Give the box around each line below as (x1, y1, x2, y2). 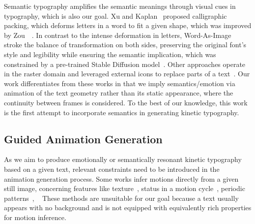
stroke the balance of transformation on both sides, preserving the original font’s (4, 39, 247, 50)
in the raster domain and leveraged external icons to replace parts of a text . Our (4, 68, 250, 79)
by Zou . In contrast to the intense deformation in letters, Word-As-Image (4, 30, 231, 40)
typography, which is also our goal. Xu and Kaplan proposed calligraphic (4, 10, 227, 21)
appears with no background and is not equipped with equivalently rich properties (4, 202, 252, 213)
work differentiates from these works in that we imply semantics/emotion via (4, 78, 235, 88)
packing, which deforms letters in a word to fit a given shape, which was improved (4, 20, 252, 31)
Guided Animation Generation (4, 131, 163, 146)
